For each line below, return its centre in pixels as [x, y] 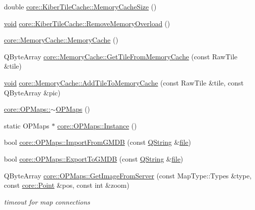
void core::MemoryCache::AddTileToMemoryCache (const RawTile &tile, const [124, 82]
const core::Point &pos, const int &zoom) [67, 185]
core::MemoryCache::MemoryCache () [61, 40]
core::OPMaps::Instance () [97, 125]
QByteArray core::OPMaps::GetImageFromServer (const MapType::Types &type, [128, 175]
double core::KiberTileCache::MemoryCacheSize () [80, 6]
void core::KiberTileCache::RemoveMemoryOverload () [87, 23]
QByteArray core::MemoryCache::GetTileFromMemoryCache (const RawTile [121, 56]
